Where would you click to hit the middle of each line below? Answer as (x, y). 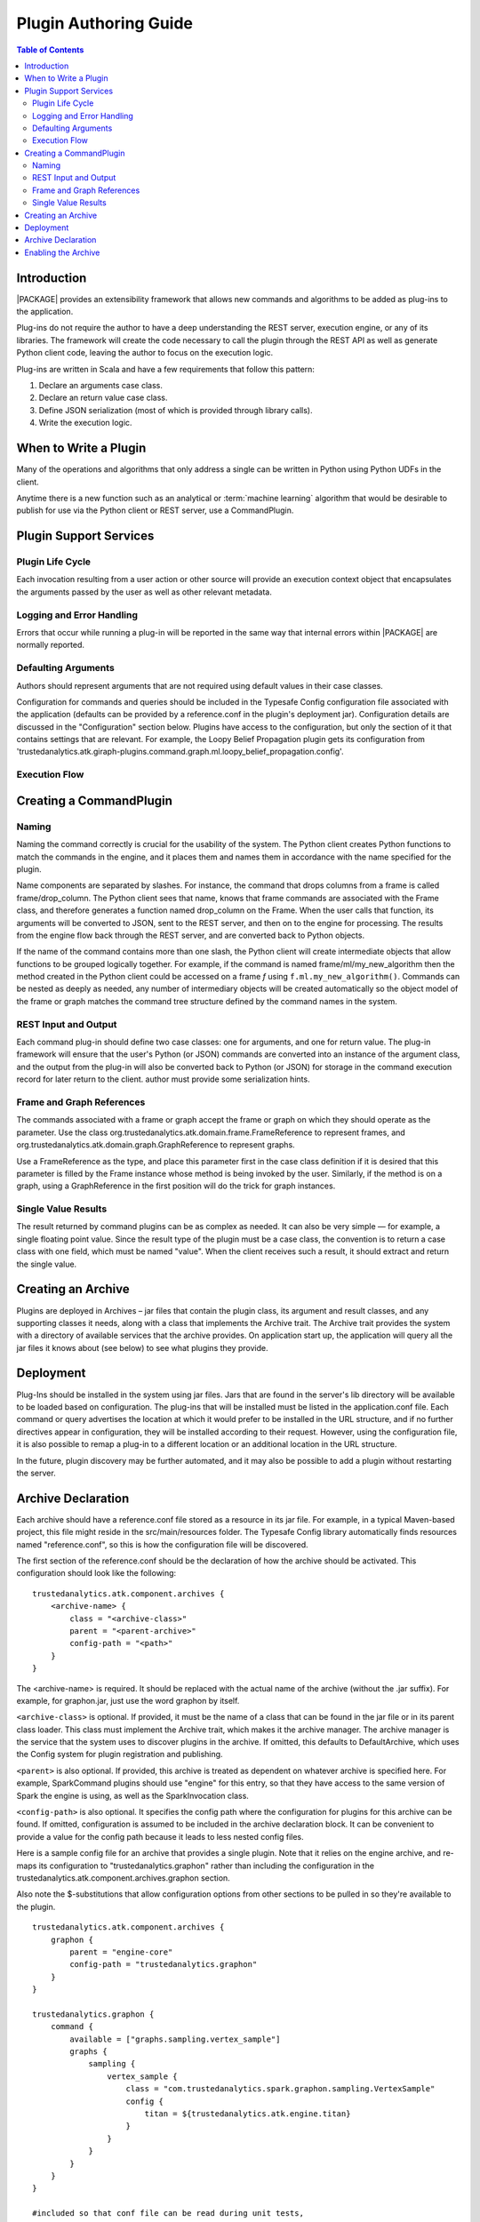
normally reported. (50, 645)
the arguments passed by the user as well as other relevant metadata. (144, 592)
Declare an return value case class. (103, 398)
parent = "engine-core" (121, 1952)
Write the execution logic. (85, 423)
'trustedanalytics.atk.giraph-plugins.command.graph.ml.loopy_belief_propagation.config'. (180, 752)
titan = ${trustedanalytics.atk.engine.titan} (248, 2114)
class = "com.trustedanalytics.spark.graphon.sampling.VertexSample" (280, 2089)
